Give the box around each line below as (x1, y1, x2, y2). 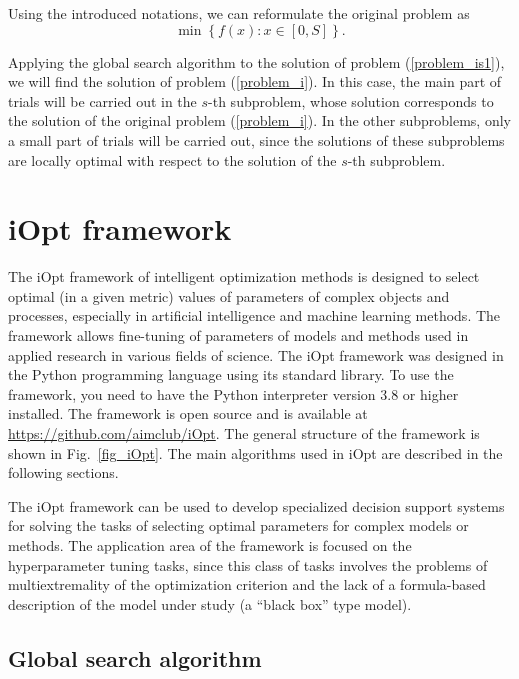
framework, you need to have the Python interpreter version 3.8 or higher (8, 383, 459, 404)
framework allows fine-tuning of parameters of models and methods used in (8, 325, 469, 346)
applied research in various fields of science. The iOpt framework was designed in (8, 344, 504, 365)
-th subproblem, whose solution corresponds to (208, 90, 494, 111)
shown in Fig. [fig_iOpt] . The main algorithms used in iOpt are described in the (8, 442, 503, 463)
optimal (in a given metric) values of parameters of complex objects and (8, 285, 450, 306)
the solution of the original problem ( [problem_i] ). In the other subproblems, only (8, 110, 511, 131)
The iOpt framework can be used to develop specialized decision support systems (8, 495, 505, 516)
